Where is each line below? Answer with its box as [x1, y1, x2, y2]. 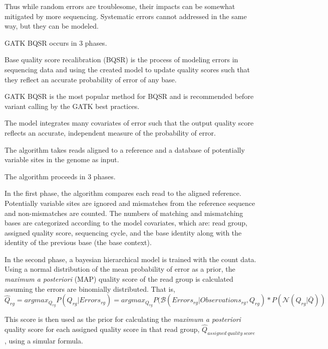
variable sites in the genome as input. [5, 154, 119, 165]
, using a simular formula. [5, 335, 83, 345]
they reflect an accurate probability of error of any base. [5, 74, 177, 84]
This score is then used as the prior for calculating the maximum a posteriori [5, 314, 241, 324]
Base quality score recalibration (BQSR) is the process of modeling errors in [5, 54, 238, 65]
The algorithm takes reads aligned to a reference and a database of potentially [5, 144, 245, 155]
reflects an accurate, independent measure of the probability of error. [5, 127, 216, 138]
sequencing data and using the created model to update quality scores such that [5, 64, 250, 74]
